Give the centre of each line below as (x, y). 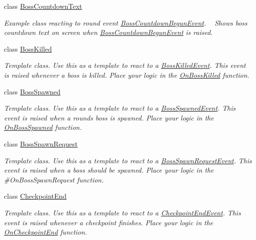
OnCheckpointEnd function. (46, 232)
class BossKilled (28, 48)
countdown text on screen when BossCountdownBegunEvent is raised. (108, 32)
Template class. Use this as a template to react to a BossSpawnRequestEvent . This (128, 160)
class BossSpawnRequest (41, 143)
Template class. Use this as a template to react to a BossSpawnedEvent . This (120, 108)
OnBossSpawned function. (43, 127)
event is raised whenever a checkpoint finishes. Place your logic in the (109, 222)
